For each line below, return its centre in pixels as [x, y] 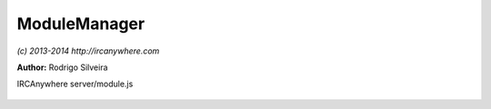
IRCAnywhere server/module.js [75, 84]
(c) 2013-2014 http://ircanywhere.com [88, 51]
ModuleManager [81, 24]
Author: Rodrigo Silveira [62, 67]
